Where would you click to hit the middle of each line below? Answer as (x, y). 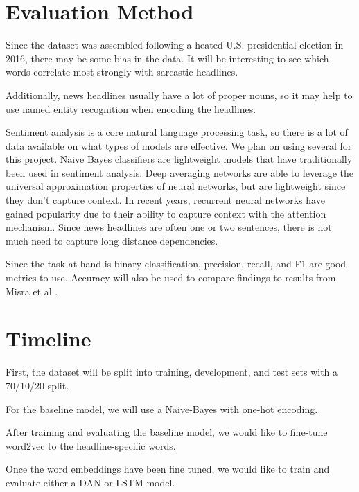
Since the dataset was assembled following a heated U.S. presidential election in (175, 45)
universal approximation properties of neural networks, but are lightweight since (176, 186)
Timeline (49, 339)
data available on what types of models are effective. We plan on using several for (179, 145)
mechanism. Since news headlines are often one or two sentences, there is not (169, 227)
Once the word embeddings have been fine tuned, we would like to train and (168, 469)
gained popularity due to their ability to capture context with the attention (166, 213)
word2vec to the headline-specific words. (91, 445)
